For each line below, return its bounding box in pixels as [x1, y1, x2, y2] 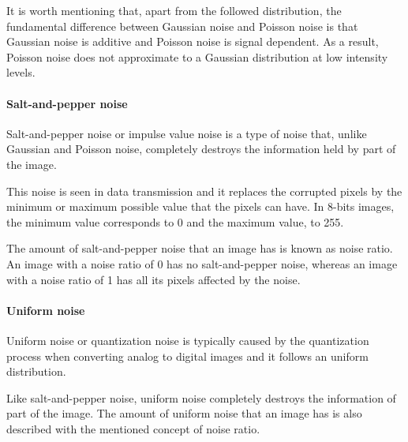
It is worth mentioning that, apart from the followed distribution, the [6, 2, 342, 18]
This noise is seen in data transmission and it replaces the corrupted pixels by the [6, 182, 402, 199]
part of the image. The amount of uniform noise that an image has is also [6, 405, 362, 421]
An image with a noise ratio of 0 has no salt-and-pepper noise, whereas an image [6, 255, 398, 272]
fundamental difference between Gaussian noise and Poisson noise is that [6, 17, 358, 34]
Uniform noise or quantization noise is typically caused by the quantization [6, 331, 369, 348]
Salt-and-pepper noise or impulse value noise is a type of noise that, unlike [6, 125, 367, 141]
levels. [6, 64, 36, 81]
